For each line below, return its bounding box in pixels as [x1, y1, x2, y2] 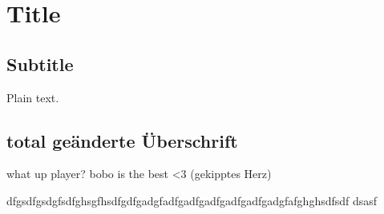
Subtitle [6, 51, 74, 76]
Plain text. [6, 89, 59, 105]
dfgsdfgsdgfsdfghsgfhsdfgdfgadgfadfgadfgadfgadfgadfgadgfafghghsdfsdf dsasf [6, 192, 378, 208]
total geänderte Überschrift [6, 128, 238, 153]
